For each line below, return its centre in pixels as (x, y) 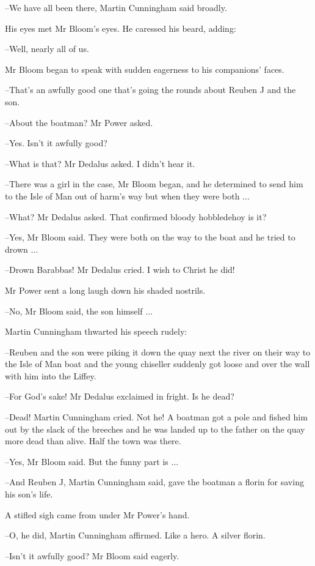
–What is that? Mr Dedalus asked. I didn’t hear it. (100, 163)
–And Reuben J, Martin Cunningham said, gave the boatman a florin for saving (154, 482)
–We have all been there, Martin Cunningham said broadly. (116, 7)
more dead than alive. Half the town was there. (93, 441)
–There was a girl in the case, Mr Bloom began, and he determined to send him (154, 184)
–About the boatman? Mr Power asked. (79, 122)
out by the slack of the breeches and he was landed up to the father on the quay (155, 429)
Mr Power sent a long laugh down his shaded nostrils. (105, 290)
